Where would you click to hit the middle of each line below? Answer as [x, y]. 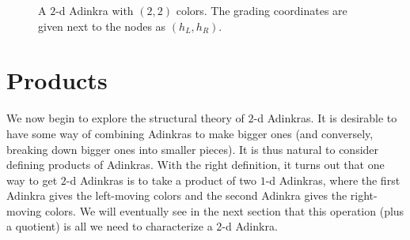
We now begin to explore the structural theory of [125, 118]
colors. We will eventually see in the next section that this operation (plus [224, 210]
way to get [32, 180]
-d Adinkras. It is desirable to [325, 118]
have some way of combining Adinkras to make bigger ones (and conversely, [190, 133]
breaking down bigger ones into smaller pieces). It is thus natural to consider [193, 149]
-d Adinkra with [95, 10]
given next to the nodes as [102, 26]
